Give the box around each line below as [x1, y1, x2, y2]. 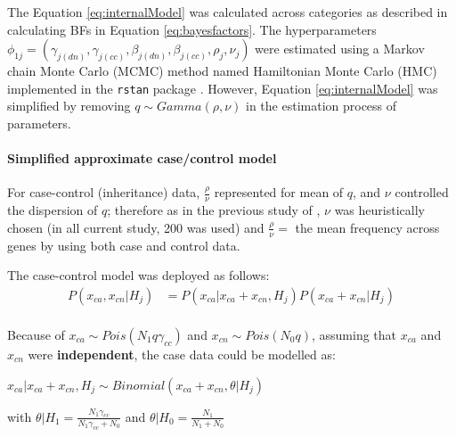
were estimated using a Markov [255, 39, 425, 58]
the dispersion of [7, 201, 98, 219]
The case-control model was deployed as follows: [7, 266, 270, 284]
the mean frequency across [295, 218, 440, 236]
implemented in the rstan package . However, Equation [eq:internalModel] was [7, 78, 438, 97]
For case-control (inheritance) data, [7, 183, 200, 202]
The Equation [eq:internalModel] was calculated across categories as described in [7, 3, 448, 21]
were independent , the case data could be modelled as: [28, 344, 336, 363]
